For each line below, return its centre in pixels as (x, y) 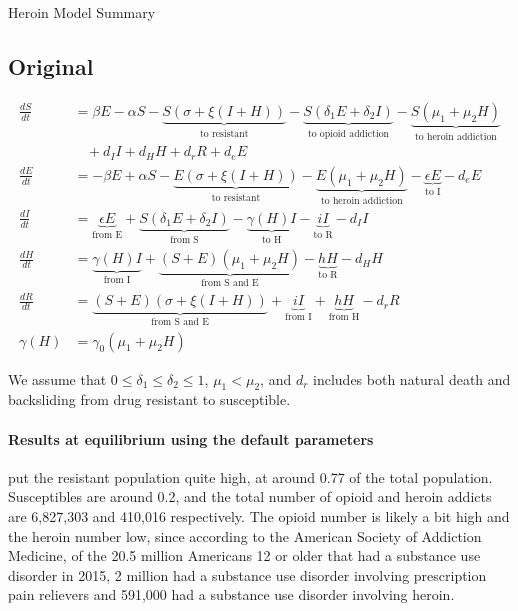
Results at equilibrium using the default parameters (191, 438)
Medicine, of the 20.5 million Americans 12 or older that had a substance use (244, 555)
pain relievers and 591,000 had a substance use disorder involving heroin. (231, 594)
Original (51, 65)
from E (107, 234)
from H (344, 317)
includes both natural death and (412, 378)
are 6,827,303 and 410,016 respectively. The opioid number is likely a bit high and (259, 516)
